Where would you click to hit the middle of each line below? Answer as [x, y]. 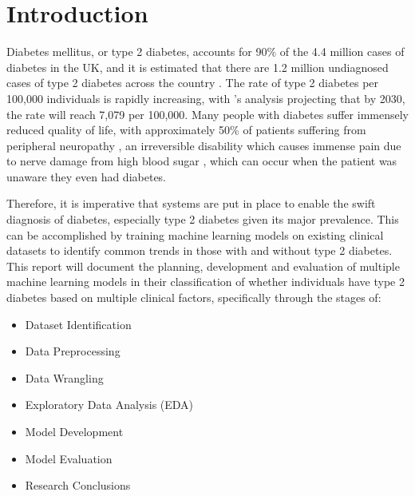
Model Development [74, 431]
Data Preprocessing [73, 351]
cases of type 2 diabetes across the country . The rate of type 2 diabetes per [193, 83]
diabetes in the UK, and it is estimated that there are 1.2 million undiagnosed [198, 67]
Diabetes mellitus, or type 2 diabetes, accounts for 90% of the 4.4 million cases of [206, 52]
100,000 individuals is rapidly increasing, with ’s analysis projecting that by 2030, [206, 98]
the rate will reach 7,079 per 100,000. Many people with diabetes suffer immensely [207, 114]
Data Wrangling [64, 377]
